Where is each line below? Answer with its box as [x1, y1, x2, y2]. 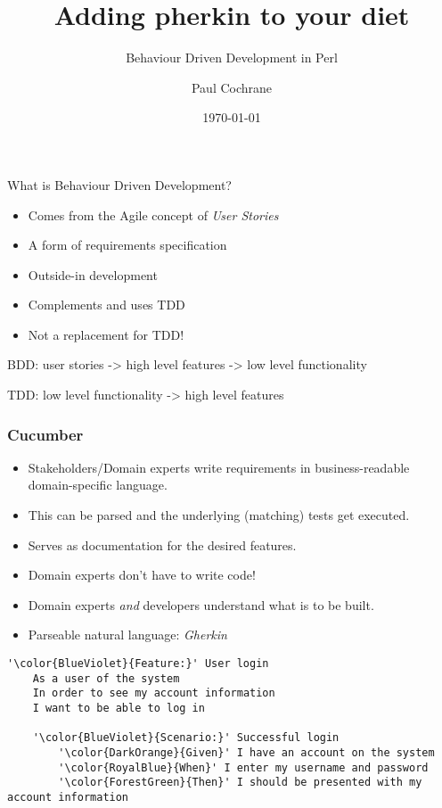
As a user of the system [32, 672, 180, 685]
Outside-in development [28, 265, 158, 284]
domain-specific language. [28, 475, 168, 494]
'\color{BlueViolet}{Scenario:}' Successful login [32, 731, 340, 745]
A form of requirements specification [28, 235, 227, 254]
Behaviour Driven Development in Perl [126, 48, 338, 67]
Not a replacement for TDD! [28, 325, 184, 343]
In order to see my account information [32, 687, 275, 700]
